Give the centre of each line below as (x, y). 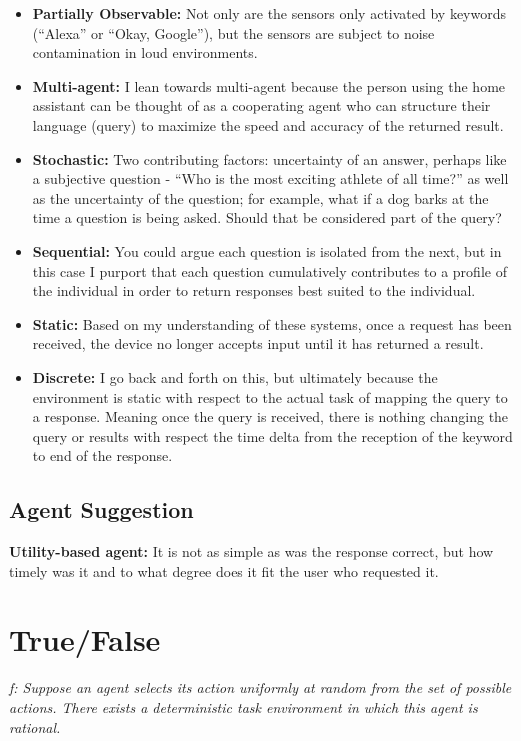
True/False (85, 639)
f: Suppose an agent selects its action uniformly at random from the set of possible (260, 687)
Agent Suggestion (101, 509)
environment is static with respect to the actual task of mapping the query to (270, 396)
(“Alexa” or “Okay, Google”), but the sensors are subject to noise (233, 32)
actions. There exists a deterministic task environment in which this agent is (243, 706)
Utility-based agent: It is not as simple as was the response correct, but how (251, 551)
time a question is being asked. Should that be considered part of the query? (267, 217)
